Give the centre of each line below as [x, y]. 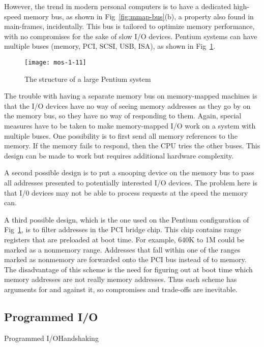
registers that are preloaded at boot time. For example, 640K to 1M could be [124, 239]
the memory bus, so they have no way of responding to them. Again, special [123, 116]
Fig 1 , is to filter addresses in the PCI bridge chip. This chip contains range [123, 229]
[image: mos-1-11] [55, 62]
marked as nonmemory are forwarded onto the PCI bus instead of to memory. [125, 259]
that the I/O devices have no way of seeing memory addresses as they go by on [127, 105]
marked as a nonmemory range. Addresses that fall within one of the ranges [122, 249]
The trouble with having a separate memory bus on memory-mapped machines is [131, 96]
